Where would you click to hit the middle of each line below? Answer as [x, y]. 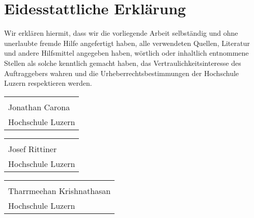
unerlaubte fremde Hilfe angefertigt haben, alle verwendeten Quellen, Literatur [127, 43]
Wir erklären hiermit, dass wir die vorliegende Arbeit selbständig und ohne [121, 33]
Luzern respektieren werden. [48, 83]
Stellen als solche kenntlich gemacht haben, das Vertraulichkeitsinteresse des [123, 63]
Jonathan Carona [39, 107]
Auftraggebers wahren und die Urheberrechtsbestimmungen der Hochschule [122, 73]
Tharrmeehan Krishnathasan [60, 190]
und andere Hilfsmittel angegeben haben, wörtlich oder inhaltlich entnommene [126, 53]
